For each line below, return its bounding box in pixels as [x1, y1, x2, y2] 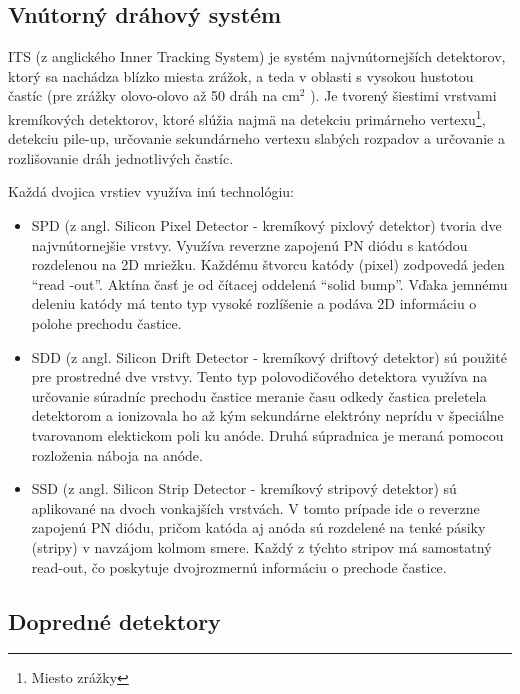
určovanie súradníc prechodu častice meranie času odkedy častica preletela [31, 385, 487, 406]
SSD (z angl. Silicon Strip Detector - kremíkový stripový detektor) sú [31, 478, 457, 499]
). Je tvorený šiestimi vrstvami [310, 85, 497, 106]
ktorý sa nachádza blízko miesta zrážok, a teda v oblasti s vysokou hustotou [8, 65, 474, 86]
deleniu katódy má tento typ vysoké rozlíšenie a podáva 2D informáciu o [31, 293, 477, 314]
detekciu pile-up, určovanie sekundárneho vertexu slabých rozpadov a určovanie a [8, 128, 505, 149]
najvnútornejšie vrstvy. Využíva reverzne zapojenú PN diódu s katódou [31, 234, 468, 255]
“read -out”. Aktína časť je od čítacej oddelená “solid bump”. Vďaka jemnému [31, 273, 508, 294]
